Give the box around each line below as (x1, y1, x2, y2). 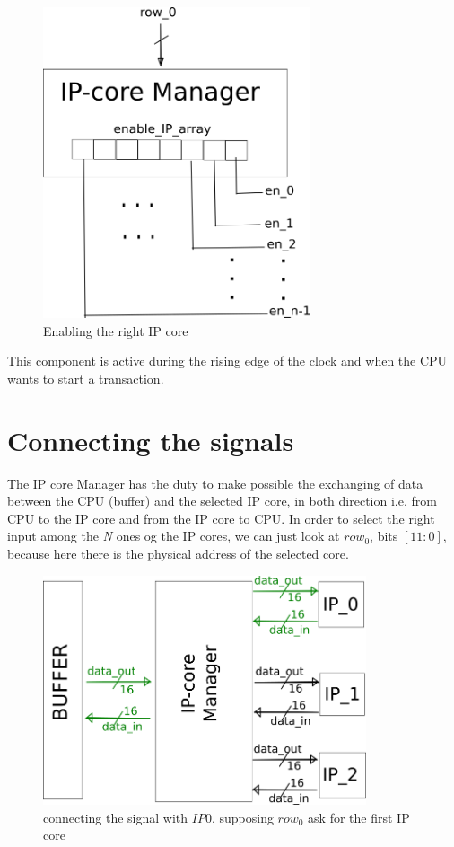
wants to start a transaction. (7, 368, 164, 387)
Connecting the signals (7, 421, 294, 458)
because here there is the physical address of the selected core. (7, 543, 349, 562)
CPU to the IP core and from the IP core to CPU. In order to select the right (7, 508, 435, 527)
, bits (370, 526, 398, 545)
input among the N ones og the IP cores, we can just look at (7, 526, 340, 545)
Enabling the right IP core (43, 321, 188, 340)
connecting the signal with (43, 807, 188, 826)
